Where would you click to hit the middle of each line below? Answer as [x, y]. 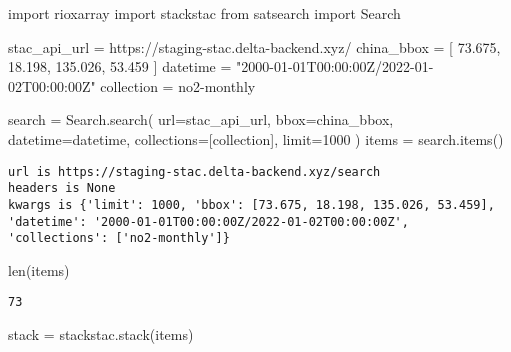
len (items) [39, 269]
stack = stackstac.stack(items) [101, 334]
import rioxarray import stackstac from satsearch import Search [204, 13]
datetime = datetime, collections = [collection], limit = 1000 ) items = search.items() [256, 138]
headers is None [62, 188]
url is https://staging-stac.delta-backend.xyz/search [194, 171]
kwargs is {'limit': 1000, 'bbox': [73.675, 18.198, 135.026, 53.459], [251, 204]
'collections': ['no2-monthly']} [119, 238]
